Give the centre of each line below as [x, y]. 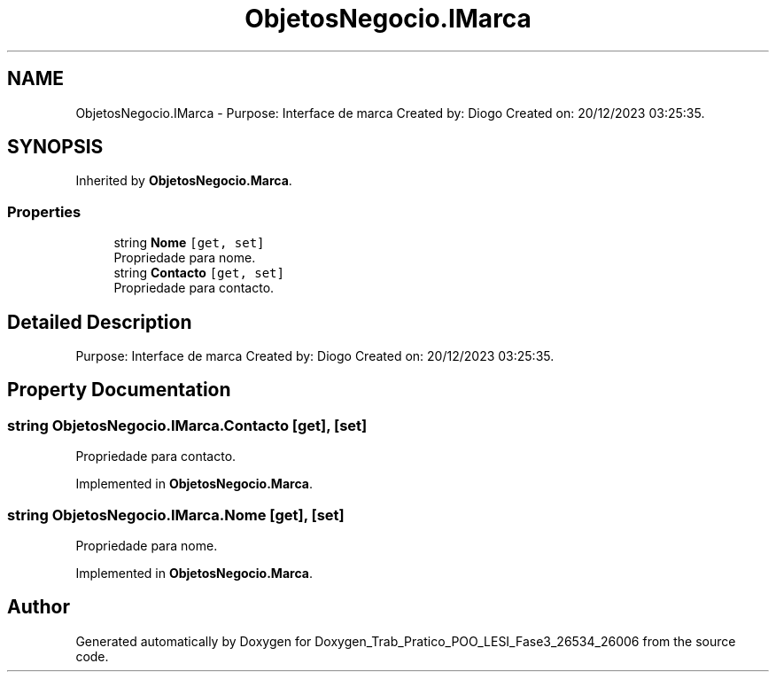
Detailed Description [100, 322]
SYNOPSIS [55, 147]
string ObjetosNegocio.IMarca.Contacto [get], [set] [187, 425]
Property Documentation [119, 390]
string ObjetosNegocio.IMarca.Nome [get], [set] [176, 515]
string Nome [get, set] [189, 243]
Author [39, 607]
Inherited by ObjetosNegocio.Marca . [184, 181]
